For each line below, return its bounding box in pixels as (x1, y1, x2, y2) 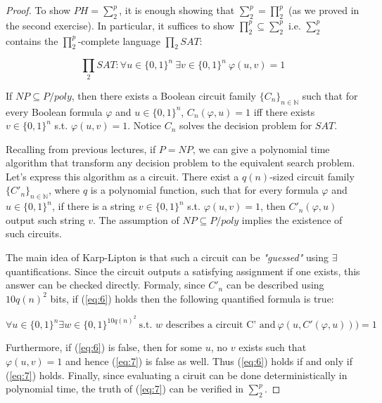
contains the (6, 33, 58, 48)
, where (48, 183, 80, 197)
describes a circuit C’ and (165, 320, 276, 331)
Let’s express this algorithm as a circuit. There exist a (6, 169, 239, 183)
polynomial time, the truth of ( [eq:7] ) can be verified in (6, 381, 244, 396)
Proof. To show (6, 3, 71, 17)
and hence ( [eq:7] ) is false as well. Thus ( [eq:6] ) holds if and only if (65, 354, 352, 369)
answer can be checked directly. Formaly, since (6, 277, 205, 292)
